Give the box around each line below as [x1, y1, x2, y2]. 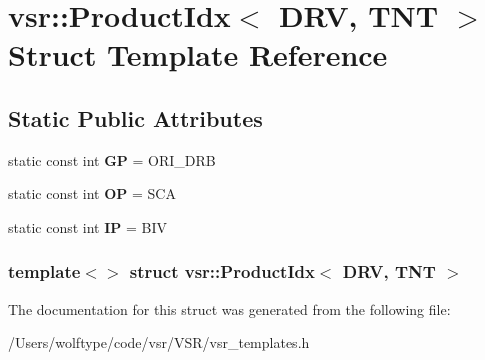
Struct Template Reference [8, 34, 388, 75]
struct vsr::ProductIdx [129, 259, 315, 284]
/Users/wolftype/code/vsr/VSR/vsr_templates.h [8, 332, 310, 353]
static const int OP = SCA [8, 183, 176, 204]
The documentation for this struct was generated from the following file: [8, 298, 451, 319]
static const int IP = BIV [8, 216, 167, 237]
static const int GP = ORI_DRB [8, 149, 216, 170]
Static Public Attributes [8, 102, 263, 133]
